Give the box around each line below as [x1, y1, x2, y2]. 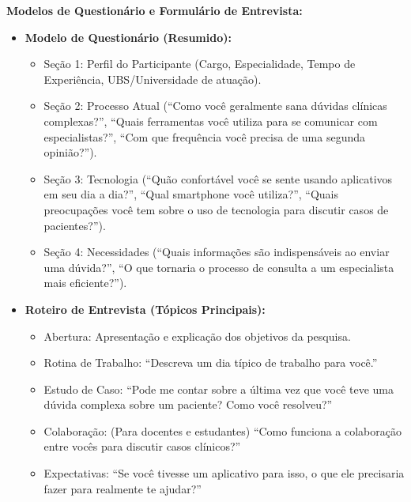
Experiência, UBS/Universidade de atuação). [43, 70, 262, 87]
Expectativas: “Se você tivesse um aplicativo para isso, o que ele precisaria [43, 465, 405, 481]
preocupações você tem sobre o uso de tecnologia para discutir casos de [43, 201, 389, 217]
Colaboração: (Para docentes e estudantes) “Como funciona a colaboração [43, 422, 402, 439]
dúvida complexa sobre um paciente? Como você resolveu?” [43, 396, 333, 413]
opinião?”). [43, 144, 97, 160]
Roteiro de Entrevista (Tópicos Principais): [25, 300, 266, 317]
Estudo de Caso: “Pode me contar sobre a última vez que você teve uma [43, 380, 394, 397]
